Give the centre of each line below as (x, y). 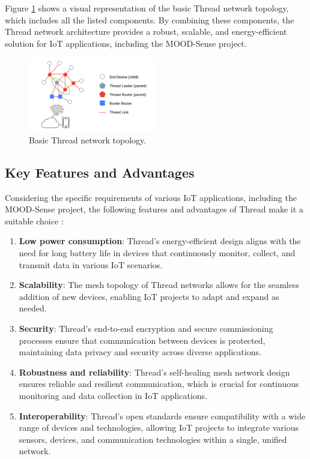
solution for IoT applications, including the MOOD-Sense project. (126, 43)
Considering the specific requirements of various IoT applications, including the (151, 197)
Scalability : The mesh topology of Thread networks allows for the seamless (159, 285)
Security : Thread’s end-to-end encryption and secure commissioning (146, 328)
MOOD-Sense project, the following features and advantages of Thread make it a (154, 209)
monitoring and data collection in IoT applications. (113, 395)
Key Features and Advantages (100, 172)
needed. (33, 308)
